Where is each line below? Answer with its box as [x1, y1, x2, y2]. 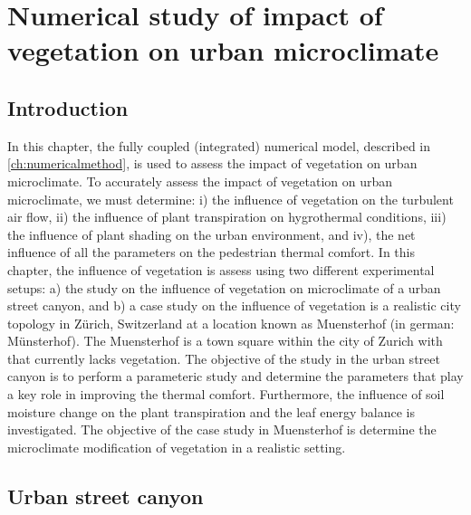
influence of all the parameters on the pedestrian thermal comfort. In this [7, 243, 415, 262]
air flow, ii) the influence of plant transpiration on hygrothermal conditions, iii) [7, 207, 447, 226]
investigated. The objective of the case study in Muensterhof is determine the [7, 420, 437, 439]
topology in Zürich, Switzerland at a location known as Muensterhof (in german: [7, 313, 455, 332]
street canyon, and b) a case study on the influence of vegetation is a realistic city [7, 296, 461, 315]
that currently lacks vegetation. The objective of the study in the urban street [7, 348, 440, 367]
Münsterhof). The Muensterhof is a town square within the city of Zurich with [7, 331, 443, 350]
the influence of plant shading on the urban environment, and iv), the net [7, 224, 416, 243]
